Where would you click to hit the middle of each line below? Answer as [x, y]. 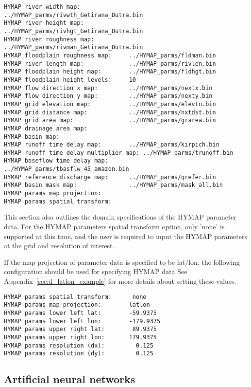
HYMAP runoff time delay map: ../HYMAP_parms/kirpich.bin [112, 145]
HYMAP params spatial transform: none [75, 297]
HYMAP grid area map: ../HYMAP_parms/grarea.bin [110, 120]
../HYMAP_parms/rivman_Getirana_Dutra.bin [74, 47]
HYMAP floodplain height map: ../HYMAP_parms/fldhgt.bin [110, 72]
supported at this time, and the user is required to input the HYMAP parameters [125, 236]
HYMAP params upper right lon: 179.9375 [80, 337]
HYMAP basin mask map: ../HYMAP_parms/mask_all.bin [114, 185]
